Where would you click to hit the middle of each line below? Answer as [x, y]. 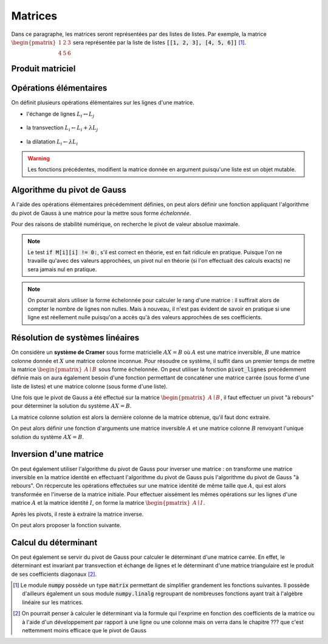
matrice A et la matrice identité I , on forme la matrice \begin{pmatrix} [101, 503]
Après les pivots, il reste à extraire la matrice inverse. [77, 514]
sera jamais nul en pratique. [62, 269]
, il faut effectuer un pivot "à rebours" [267, 398]
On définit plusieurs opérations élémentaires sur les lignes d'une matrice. [103, 103]
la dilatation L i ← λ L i [52, 142]
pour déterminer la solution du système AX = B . [71, 406]
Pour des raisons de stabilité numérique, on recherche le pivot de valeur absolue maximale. [125, 224]
